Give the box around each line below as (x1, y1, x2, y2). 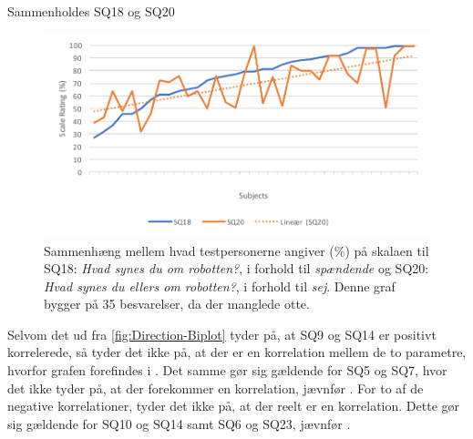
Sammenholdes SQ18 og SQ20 (7, 2, 175, 20)
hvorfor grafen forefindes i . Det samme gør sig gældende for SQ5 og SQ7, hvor (7, 361, 447, 380)
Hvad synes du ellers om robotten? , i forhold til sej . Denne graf (44, 276, 396, 295)
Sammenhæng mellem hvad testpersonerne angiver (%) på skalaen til (44, 240, 429, 260)
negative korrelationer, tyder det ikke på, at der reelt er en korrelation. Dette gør (7, 396, 460, 415)
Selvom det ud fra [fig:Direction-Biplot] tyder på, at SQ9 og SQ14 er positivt (7, 324, 437, 343)
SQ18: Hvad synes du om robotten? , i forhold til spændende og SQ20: (44, 259, 429, 278)
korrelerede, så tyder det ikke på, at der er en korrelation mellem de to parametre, (7, 342, 467, 362)
